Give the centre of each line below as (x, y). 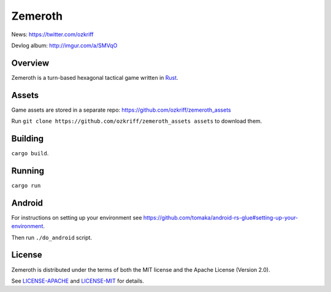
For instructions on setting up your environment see (77, 217)
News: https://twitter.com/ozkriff (52, 34)
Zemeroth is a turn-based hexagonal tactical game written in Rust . (95, 77)
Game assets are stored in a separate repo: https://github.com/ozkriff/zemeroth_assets (121, 110)
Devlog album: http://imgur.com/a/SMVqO (64, 45)
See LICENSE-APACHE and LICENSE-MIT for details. (78, 281)
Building (28, 138)
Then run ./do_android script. (51, 237)
